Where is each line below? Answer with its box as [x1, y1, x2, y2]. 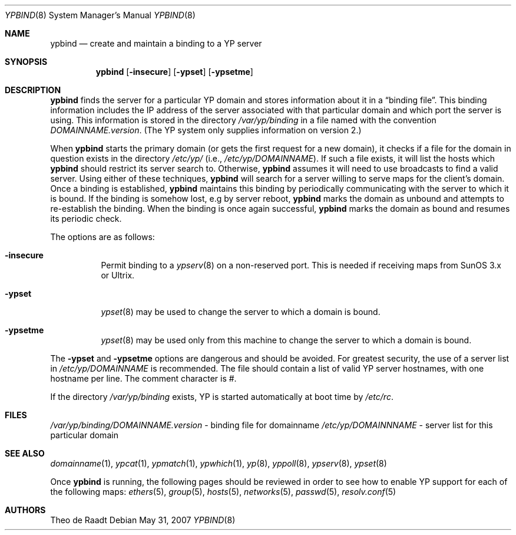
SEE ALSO [5, 448, 45, 458]
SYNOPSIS [5, 57, 48, 67]
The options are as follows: [50, 232, 155, 242]
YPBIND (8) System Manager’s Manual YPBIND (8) [5, 10, 196, 20]
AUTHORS [5, 505, 46, 515]
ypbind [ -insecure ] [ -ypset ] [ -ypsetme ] [95, 67, 253, 77]
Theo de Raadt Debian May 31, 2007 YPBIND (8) [50, 515, 236, 525]
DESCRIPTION [5, 85, 61, 95]
